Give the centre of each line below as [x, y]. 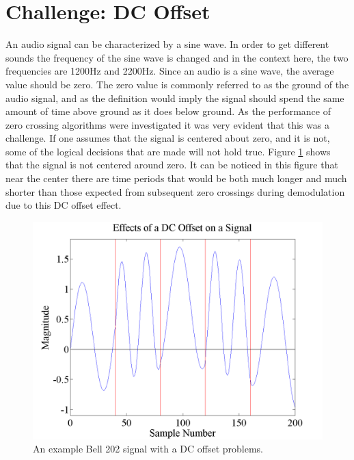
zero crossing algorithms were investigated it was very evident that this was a [167, 124]
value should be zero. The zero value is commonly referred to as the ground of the [177, 84]
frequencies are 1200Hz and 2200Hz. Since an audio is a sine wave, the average [170, 71]
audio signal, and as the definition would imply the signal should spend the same [175, 98]
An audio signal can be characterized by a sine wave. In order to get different [167, 44]
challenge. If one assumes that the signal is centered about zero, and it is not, [168, 138]
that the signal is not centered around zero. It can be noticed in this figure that [172, 165]
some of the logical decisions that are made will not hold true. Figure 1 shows [168, 151]
